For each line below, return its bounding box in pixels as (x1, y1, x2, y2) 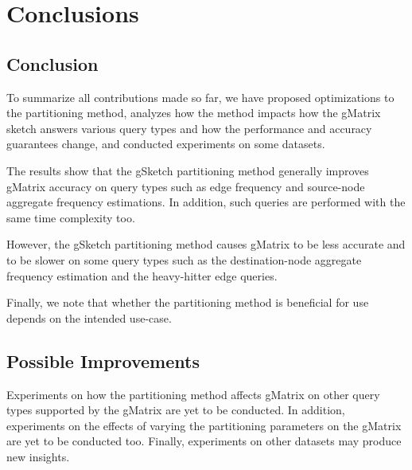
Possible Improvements (6, 348, 200, 373)
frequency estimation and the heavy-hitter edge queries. (6, 267, 278, 284)
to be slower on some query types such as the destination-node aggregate (6, 251, 362, 268)
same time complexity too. (6, 209, 135, 225)
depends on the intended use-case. (6, 309, 172, 326)
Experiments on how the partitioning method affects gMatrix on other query (6, 386, 380, 402)
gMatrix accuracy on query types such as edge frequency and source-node (6, 178, 365, 194)
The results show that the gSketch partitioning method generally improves (6, 162, 369, 178)
